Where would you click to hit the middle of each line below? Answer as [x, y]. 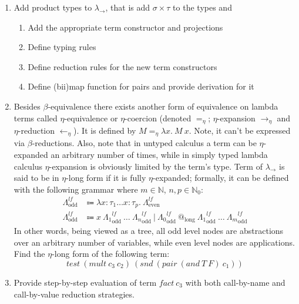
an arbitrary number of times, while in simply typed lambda [159, 155]
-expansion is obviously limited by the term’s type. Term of [156, 166]
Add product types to [53, 7]
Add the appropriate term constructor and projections [125, 27]
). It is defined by [105, 130]
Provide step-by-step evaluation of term [85, 282]
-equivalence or [91, 118]
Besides [27, 106]
